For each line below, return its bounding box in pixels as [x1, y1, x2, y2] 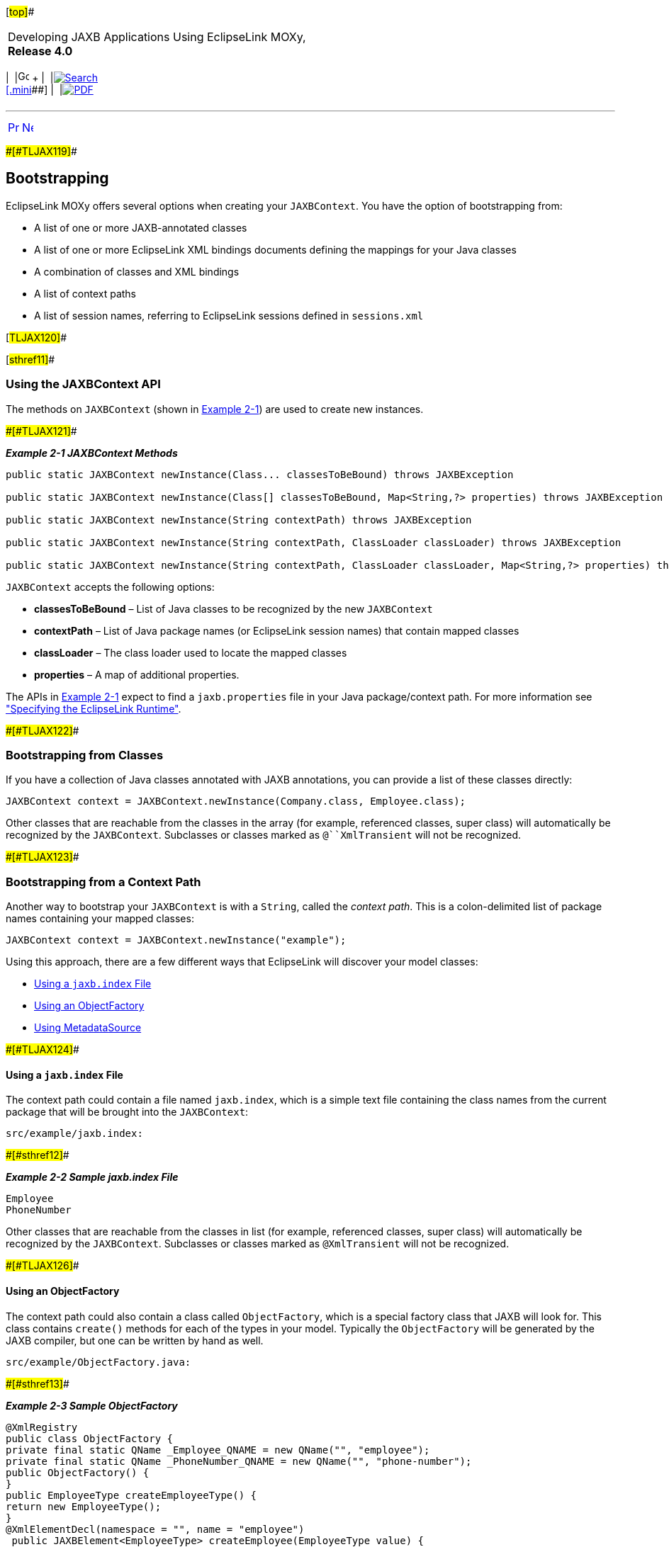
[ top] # [6, 6, 35, 18]
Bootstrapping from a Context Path [6, 874, 201, 889]
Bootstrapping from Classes [6, 747, 164, 762]
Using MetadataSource [34, 1021, 142, 1034]
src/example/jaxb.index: [6, 1128, 143, 1140]
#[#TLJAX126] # [6, 1259, 79, 1272]
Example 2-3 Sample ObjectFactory [6, 1399, 178, 1412]
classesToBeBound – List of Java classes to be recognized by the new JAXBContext [34, 602, 433, 615]
